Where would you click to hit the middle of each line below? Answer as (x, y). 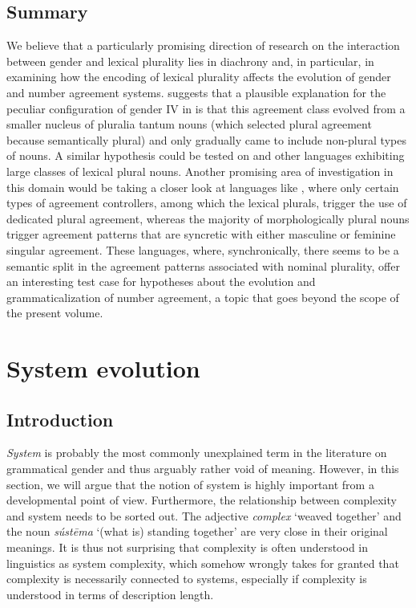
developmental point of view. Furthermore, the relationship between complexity (202, 500)
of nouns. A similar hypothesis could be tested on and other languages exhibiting (206, 155)
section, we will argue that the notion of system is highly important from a (190, 484)
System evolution (103, 368)
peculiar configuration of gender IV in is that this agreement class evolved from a (206, 108)
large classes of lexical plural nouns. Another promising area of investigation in (200, 171)
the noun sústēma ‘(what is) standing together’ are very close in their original (197, 531)
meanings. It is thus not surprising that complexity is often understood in (188, 547)
